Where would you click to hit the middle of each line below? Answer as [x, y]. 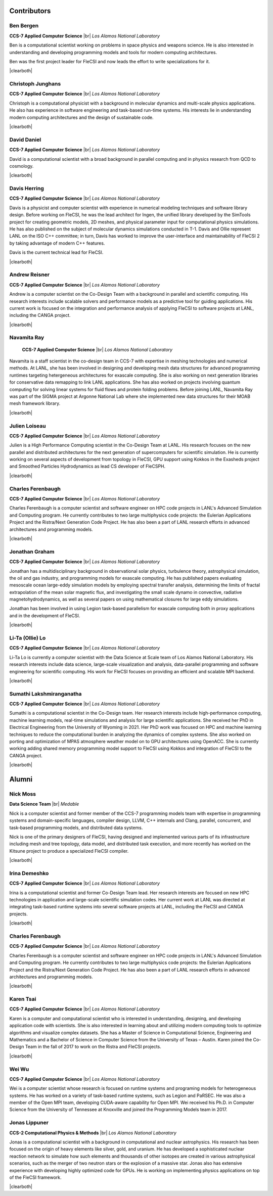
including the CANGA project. [40, 315]
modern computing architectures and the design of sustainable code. [81, 117]
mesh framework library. [35, 403]
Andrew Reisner [30, 274]
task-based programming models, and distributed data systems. [76, 827]
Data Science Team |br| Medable [44, 804]
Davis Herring [27, 189]
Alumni [21, 779]
